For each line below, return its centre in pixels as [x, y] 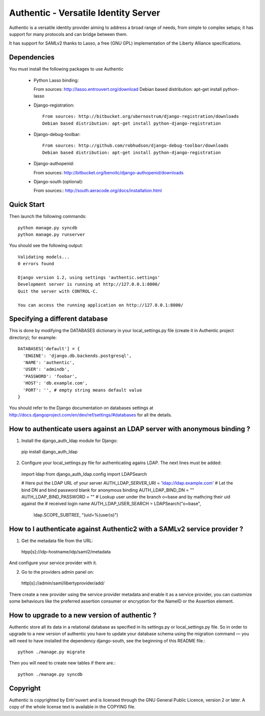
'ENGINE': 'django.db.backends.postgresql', [77, 356]
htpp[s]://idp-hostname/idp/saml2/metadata [66, 552]
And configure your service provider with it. [53, 563]
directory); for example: [33, 337]
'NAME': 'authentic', [49, 362]
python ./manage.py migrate [52, 652]
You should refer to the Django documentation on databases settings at [81, 408]
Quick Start [27, 205]
